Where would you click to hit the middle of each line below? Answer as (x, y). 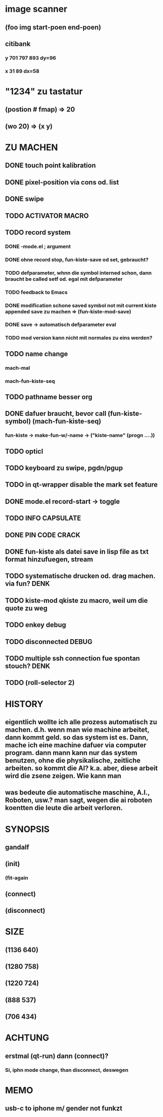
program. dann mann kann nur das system (71, 753)
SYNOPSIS (27, 829)
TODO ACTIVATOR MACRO (47, 216)
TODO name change (37, 354)
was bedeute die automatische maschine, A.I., (77, 792)
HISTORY (24, 704)
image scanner (36, 9)
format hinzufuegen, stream (49, 559)
